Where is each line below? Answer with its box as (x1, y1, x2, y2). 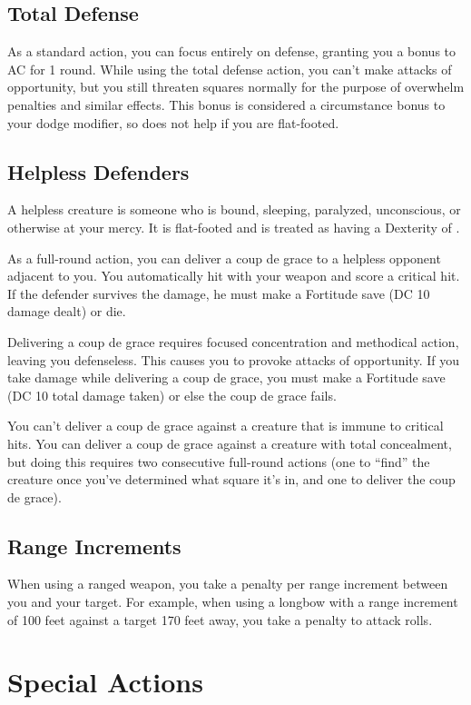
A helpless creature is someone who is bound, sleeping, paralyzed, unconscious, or (7, 200, 461, 219)
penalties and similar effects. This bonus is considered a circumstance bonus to (7, 94, 446, 114)
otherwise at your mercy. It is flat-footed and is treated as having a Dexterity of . (7, 217, 460, 236)
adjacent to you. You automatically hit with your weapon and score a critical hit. (7, 266, 460, 285)
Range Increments (7, 531, 182, 560)
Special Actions (7, 663, 203, 700)
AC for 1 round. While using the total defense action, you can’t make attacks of (7, 59, 452, 78)
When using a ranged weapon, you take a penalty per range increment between (7, 574, 448, 593)
